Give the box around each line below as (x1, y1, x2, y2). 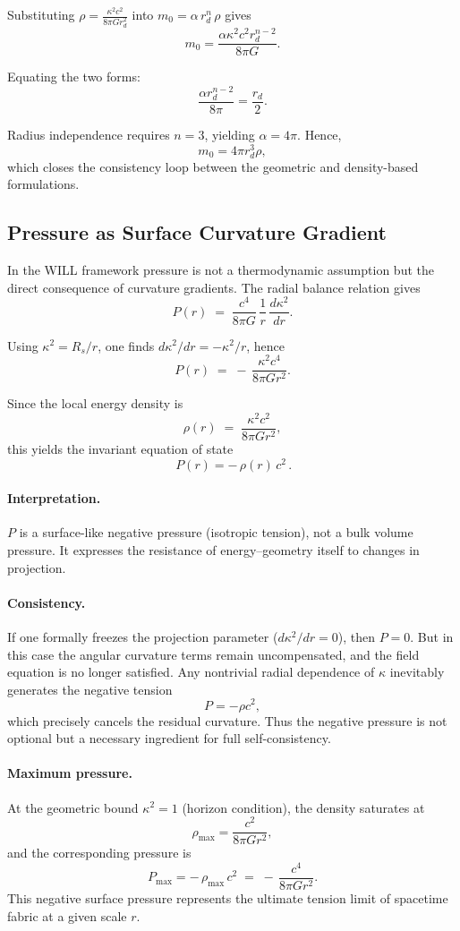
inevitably (389, 662, 445, 681)
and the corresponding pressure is (7, 843, 192, 862)
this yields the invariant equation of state (7, 440, 234, 458)
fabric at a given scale (7, 906, 127, 925)
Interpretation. (7, 489, 101, 508)
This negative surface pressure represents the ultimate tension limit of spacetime (7, 888, 448, 907)
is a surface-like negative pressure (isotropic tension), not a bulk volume (19, 523, 413, 542)
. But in (410, 628, 454, 646)
